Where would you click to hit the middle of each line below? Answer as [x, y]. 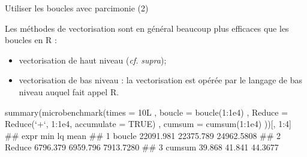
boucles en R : [31, 40]
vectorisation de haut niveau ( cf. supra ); [93, 60]
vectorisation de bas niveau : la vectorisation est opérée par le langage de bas [161, 80]
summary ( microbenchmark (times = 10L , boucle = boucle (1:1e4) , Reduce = [147, 112]
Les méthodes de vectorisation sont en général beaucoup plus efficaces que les [147, 28]
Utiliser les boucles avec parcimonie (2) [77, 8]
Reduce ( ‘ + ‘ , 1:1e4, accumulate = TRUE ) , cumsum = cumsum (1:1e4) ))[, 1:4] [148, 124]
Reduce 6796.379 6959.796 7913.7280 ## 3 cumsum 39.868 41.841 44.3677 [142, 147]
